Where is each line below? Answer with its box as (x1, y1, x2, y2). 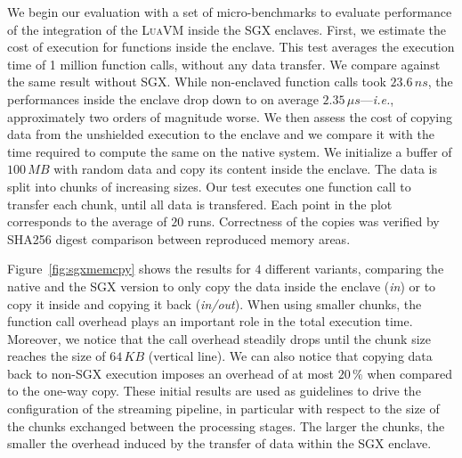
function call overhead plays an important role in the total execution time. (7, 312, 413, 331)
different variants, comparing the (265, 259, 444, 278)
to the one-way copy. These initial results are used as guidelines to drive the (7, 381, 421, 400)
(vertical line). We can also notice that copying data (148, 347, 433, 365)
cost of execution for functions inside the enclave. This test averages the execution (7, 37, 455, 56)
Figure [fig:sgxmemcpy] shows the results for (7, 259, 251, 278)
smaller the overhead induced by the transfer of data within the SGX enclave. (7, 434, 432, 453)
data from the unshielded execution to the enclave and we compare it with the (7, 125, 435, 143)
